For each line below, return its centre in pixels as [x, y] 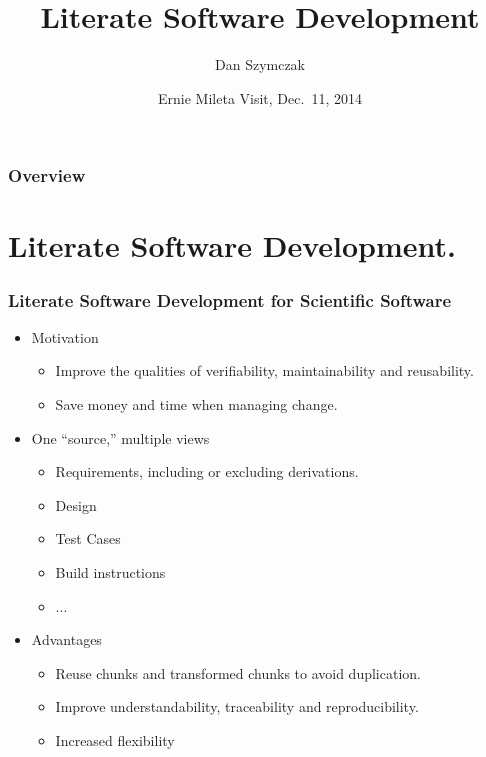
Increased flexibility [115, 739]
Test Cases [88, 538]
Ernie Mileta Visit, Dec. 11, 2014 [260, 97]
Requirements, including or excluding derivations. [207, 471]
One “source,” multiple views [120, 437]
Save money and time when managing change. [196, 404]
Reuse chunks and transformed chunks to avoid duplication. [238, 672]
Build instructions [110, 571]
